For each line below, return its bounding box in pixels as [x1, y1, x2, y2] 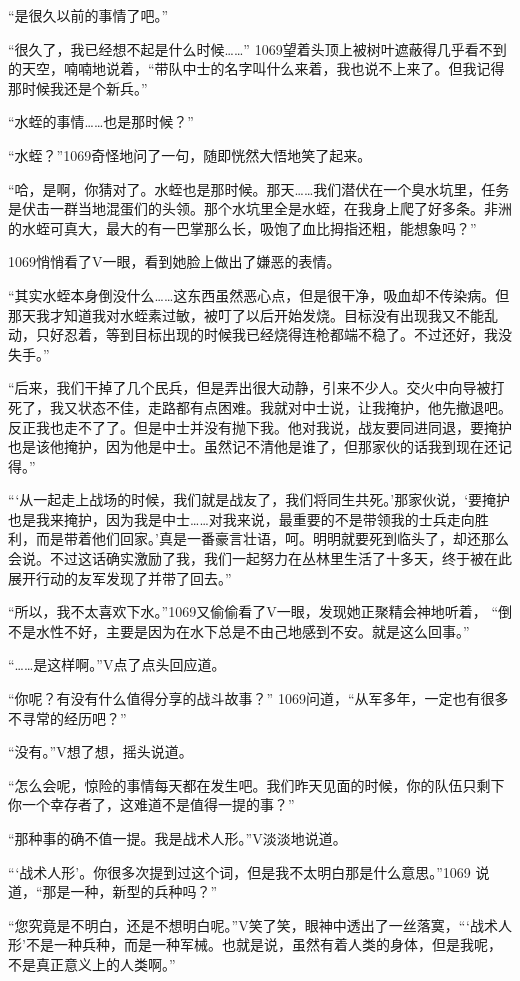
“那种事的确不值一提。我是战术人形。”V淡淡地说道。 [8, 828, 347, 848]
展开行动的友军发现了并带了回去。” [8, 567, 232, 588]
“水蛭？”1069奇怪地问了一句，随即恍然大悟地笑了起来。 [8, 144, 372, 165]
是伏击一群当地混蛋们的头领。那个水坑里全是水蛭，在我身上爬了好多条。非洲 [8, 198, 512, 219]
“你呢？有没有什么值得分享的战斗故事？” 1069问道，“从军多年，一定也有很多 [8, 688, 509, 709]
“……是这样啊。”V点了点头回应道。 [8, 654, 226, 675]
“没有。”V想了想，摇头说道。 [8, 741, 193, 762]
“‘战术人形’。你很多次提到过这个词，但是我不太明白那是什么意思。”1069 [8, 861, 471, 882]
